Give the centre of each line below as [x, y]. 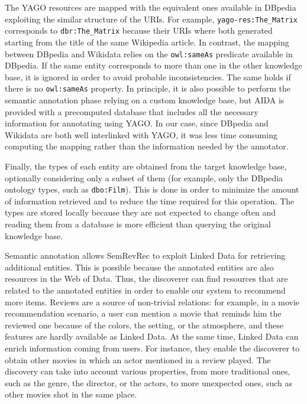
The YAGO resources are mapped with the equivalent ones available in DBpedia [151, 7]
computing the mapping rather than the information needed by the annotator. [147, 146]
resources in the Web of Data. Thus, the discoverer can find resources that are [146, 278]
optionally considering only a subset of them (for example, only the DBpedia [144, 177]
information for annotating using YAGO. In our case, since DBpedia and [137, 123]
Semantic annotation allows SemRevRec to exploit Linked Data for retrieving [145, 255]
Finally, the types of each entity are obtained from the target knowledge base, [146, 166]
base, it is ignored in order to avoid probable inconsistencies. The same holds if [148, 76]
